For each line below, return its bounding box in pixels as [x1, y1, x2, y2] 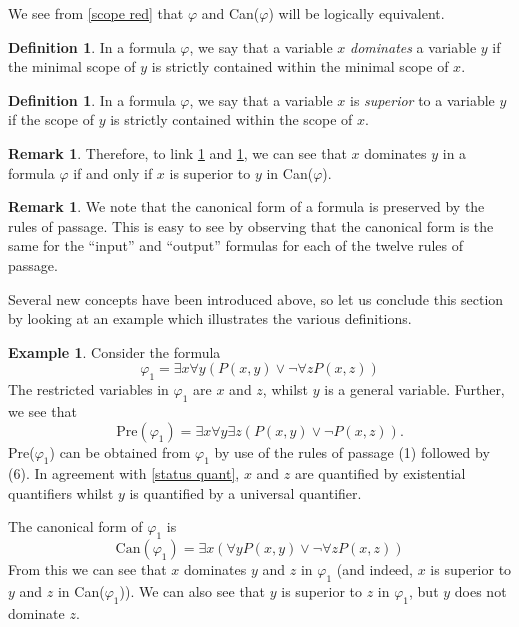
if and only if [73, 162, 153, 183]
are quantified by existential [294, 463, 466, 484]
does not [454, 581, 507, 602]
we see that [8, 400, 77, 421]
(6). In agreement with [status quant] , [8, 463, 240, 484]
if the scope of [8, 109, 95, 130]
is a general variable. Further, [324, 379, 505, 400]
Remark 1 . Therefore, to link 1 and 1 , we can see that [8, 142, 347, 163]
